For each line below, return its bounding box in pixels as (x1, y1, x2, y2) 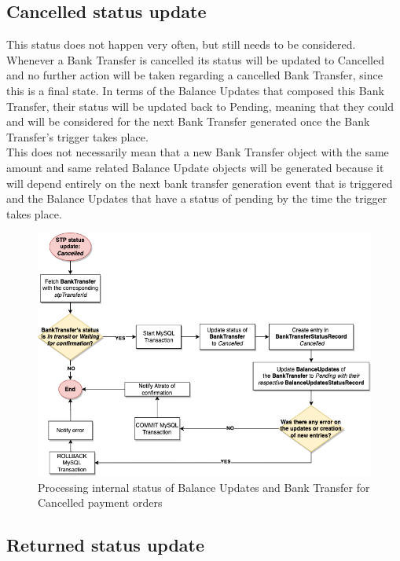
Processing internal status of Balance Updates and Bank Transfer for (38, 478, 370, 495)
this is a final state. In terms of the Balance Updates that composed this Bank (6, 82, 384, 98)
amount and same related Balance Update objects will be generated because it (6, 159, 384, 175)
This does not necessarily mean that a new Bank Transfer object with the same (6, 144, 389, 160)
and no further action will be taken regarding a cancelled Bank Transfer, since (6, 67, 383, 83)
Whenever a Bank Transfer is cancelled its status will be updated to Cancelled (6, 51, 384, 68)
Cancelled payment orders (38, 494, 163, 511)
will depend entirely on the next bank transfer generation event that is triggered (6, 174, 393, 191)
